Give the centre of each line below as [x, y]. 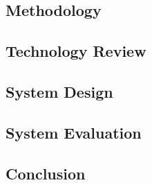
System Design [59, 91]
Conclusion [46, 173]
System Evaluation [74, 132]
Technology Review [76, 51]
